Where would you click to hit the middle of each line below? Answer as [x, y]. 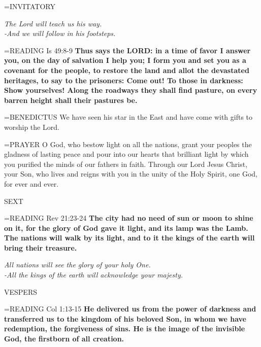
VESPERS [21, 291]
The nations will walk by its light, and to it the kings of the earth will [129, 238]
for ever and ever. [31, 183]
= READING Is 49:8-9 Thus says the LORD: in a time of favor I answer [127, 50]
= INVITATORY [30, 6]
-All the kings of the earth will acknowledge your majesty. [93, 275]
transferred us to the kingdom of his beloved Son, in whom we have [125, 318]
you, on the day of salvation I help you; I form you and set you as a [125, 60]
